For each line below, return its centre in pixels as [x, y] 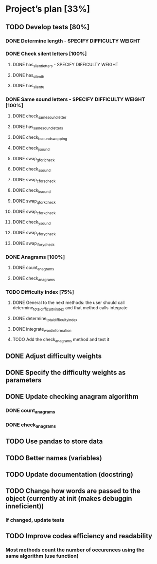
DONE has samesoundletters [38, 127]
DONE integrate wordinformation [42, 329]
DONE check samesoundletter [39, 117]
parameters [24, 380]
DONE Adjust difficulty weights [53, 356]
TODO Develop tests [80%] [47, 27]
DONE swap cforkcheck [34, 212]
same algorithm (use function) [42, 556]
